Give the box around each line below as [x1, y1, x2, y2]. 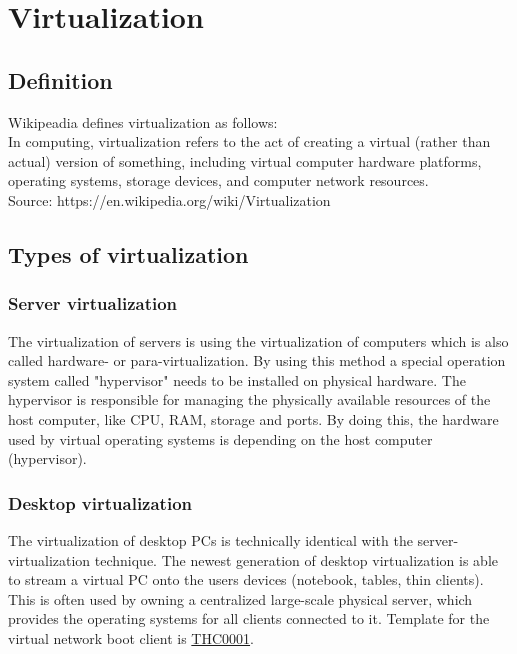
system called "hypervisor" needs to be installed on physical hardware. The [8, 369, 466, 390]
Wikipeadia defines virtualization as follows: [8, 111, 278, 132]
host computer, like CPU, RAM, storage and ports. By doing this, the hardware [8, 408, 499, 429]
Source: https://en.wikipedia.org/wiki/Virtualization [8, 189, 331, 210]
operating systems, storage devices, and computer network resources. [8, 170, 429, 191]
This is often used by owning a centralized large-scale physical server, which [8, 588, 473, 609]
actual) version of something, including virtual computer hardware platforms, [8, 150, 482, 171]
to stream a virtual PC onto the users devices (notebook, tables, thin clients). [8, 569, 484, 590]
